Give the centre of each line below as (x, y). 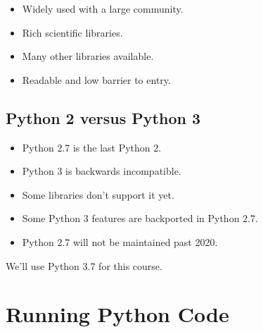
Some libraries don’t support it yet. (98, 194)
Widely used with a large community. (103, 8)
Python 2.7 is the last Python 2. (92, 147)
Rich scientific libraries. (72, 32)
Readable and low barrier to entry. (96, 79)
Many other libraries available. (88, 56)
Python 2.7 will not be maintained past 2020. (120, 241)
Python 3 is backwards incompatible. (102, 171)
